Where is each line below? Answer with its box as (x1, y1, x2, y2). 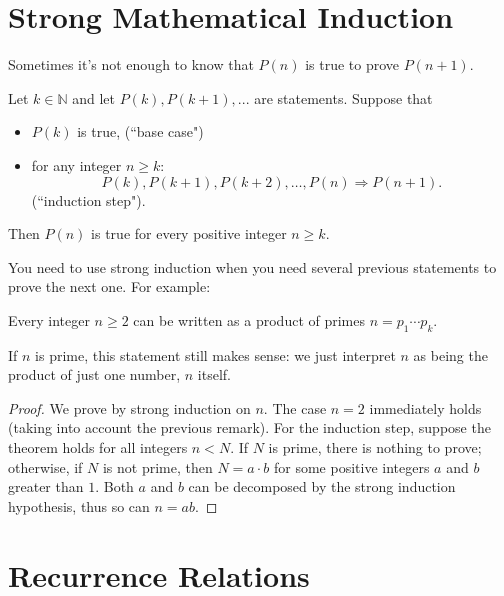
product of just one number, (8, 364, 181, 385)
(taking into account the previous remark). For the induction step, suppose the (8, 417, 491, 438)
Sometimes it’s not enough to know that (8, 54, 254, 75)
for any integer (31, 154, 122, 175)
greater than (8, 476, 84, 497)
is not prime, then (102, 456, 213, 477)
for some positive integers (273, 456, 430, 477)
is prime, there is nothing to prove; (268, 437, 482, 458)
